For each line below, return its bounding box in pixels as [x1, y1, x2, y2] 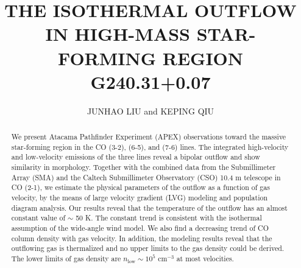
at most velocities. [176, 253, 234, 263]
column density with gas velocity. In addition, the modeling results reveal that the [11, 233, 272, 243]
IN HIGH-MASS [45, 21, 190, 46]
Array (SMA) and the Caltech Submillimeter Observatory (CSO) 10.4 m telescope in [11, 172, 281, 182]
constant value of [11, 213, 66, 223]
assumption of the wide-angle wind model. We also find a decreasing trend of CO [11, 222, 269, 233]
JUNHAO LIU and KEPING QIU [87, 104, 214, 117]
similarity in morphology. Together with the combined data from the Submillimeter [11, 162, 276, 172]
